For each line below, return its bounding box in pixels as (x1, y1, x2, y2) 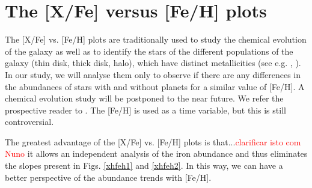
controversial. (5, 115, 54, 128)
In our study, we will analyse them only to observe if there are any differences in (5, 68, 301, 80)
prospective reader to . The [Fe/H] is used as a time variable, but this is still (5, 103, 286, 116)
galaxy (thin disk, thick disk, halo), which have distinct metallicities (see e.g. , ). (5, 56, 301, 69)
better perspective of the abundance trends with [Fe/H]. (5, 171, 212, 183)
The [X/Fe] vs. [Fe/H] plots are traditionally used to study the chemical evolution (5, 33, 307, 46)
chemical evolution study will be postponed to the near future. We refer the (5, 92, 284, 105)
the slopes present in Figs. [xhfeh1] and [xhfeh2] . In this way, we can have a (5, 159, 283, 172)
